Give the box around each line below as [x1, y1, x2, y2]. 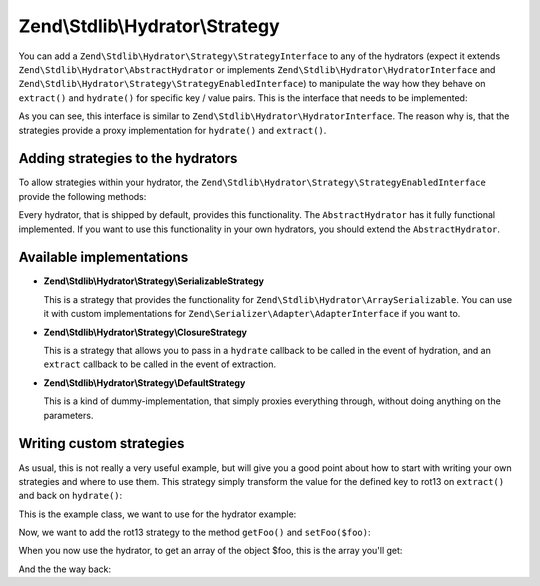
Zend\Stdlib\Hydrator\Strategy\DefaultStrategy [43, 376, 246, 389]
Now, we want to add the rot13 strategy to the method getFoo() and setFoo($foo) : [18, 526, 371, 539]
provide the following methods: [18, 190, 147, 202]
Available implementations [18, 249, 189, 266]
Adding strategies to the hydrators [18, 150, 238, 167]
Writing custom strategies [18, 435, 185, 452]
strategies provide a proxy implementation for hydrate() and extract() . [18, 124, 327, 136]
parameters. [43, 409, 94, 421]
